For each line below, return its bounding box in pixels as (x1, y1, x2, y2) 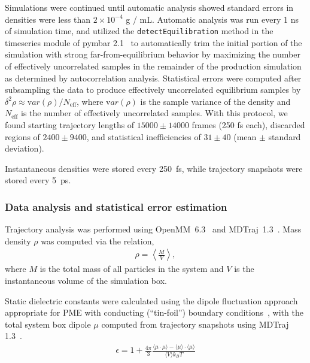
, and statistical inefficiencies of (86, 130, 201, 143)
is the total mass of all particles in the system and (39, 262, 224, 275)
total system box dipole (5, 317, 91, 330)
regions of (5, 130, 40, 143)
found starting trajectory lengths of (5, 119, 135, 131)
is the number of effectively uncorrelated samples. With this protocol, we (21, 107, 288, 119)
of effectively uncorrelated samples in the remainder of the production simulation (5, 60, 302, 72)
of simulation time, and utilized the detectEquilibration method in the (5, 25, 273, 37)
